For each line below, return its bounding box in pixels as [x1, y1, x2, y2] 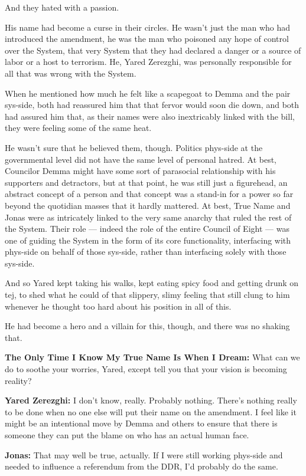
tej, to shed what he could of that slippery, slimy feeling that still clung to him [5, 288, 290, 301]
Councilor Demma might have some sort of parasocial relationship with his [5, 165, 276, 177]
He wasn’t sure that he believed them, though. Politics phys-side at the [5, 141, 263, 153]
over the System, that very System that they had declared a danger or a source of [5, 44, 301, 56]
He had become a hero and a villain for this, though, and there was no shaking [5, 320, 290, 332]
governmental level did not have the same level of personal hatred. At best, [5, 153, 276, 165]
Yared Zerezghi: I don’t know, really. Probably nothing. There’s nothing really [5, 394, 297, 406]
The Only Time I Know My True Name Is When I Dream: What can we [5, 351, 300, 363]
